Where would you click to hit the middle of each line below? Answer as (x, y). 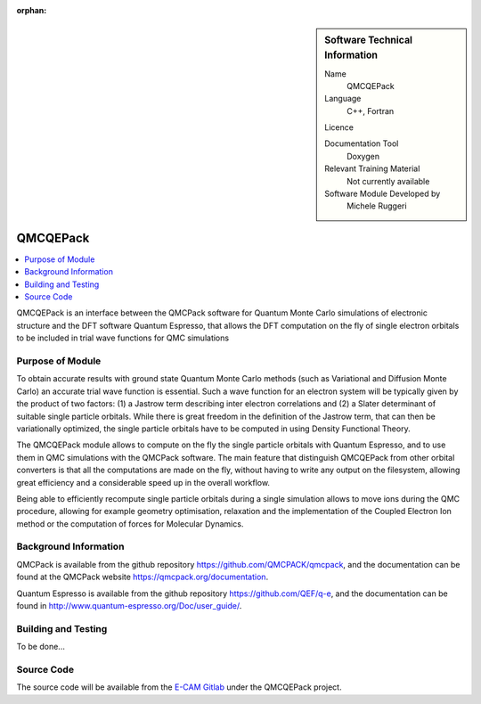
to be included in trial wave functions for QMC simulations (123, 338)
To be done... (41, 647)
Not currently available (388, 181)
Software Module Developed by (383, 194)
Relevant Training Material (372, 168)
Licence (339, 127)
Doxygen (363, 156)
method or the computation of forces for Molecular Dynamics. (130, 524)
